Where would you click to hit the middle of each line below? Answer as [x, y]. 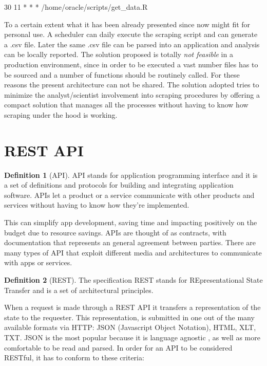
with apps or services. [38, 262]
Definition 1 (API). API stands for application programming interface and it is [131, 175]
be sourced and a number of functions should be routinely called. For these [122, 74]
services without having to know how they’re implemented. [97, 205]
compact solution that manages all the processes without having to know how [126, 105]
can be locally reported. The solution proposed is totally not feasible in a [119, 54]
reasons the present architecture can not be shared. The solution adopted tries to [132, 85]
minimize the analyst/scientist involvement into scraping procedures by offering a [132, 94]
